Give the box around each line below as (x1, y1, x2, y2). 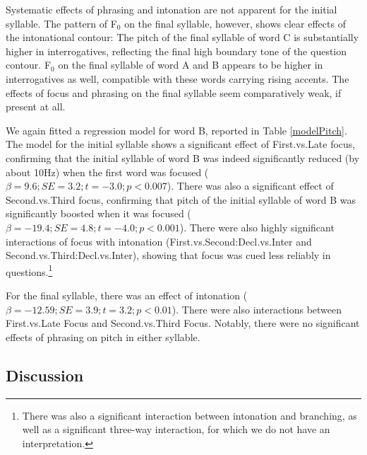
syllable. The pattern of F (6, 16, 117, 30)
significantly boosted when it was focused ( (6, 206, 191, 221)
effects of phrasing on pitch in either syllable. (6, 329, 200, 344)
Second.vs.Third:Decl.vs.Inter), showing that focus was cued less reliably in (6, 248, 331, 263)
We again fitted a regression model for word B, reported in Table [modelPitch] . (6, 122, 347, 137)
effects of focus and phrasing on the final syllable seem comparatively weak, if (6, 85, 342, 100)
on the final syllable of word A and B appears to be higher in (58, 57, 323, 72)
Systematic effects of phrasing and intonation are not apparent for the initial (6, 2, 337, 16)
